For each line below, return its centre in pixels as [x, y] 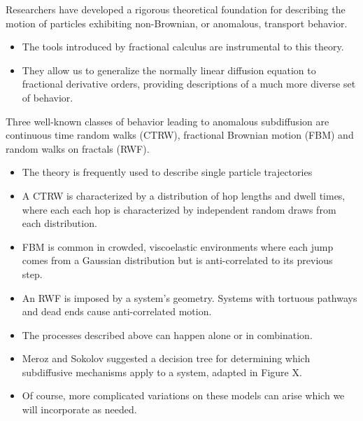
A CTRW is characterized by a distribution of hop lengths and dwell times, [184, 195]
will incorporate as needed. [79, 409]
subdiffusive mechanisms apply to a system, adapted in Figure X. [162, 372]
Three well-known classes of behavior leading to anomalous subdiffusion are [168, 121]
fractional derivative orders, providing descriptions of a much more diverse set [189, 84]
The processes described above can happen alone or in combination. [167, 334]
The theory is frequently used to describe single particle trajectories [167, 172]
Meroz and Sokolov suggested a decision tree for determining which [166, 358]
